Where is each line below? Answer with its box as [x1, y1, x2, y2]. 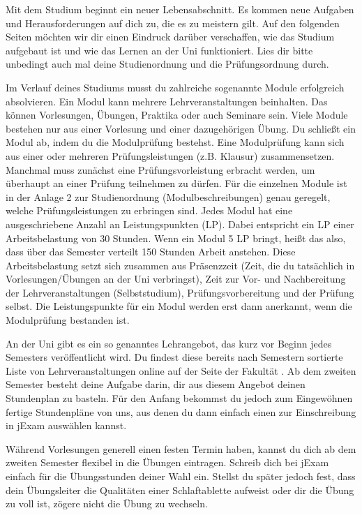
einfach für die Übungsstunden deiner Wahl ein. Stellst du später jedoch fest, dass [6, 469, 356, 483]
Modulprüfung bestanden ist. [6, 313, 130, 327]
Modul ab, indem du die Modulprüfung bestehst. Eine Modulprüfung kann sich [6, 135, 345, 149]
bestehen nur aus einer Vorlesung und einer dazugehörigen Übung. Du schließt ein [6, 121, 356, 135]
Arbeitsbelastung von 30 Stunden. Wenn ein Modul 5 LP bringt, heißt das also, [6, 230, 346, 245]
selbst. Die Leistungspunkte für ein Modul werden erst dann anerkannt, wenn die [6, 299, 352, 313]
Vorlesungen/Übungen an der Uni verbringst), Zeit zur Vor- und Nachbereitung [6, 271, 346, 286]
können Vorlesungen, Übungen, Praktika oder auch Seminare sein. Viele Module [6, 107, 348, 122]
